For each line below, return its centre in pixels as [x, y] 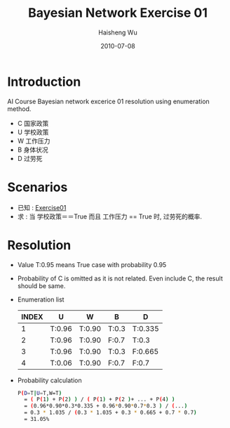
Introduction [44, 82]
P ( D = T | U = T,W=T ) [40, 393]
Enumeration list [41, 299]
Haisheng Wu [118, 32]
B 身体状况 [33, 150]
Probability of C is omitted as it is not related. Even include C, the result [120, 278]
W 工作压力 [34, 141]
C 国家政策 [33, 123]
